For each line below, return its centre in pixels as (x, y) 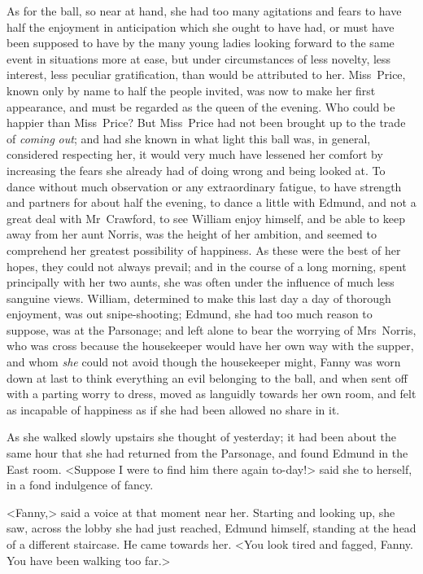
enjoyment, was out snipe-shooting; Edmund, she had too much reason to (190, 314)
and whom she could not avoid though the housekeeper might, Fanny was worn (204, 362)
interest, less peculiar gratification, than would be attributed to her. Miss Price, (206, 74)
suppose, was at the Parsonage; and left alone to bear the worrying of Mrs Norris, (211, 329)
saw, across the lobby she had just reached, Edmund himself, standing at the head (211, 528)
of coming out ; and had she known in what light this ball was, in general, (189, 138)
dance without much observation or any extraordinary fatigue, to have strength (204, 186)
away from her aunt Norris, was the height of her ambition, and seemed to (192, 234)
